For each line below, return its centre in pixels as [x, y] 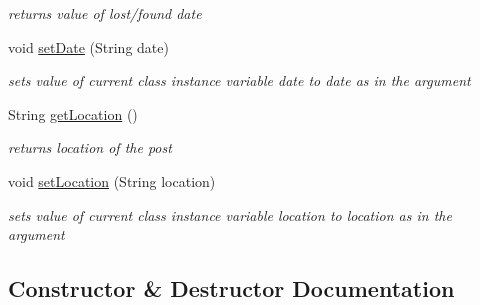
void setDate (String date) [88, 46]
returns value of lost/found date [105, 13]
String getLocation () [73, 113]
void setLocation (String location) [112, 180]
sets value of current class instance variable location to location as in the [230, 214]
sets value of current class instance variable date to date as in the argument [239, 80]
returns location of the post [90, 147]
